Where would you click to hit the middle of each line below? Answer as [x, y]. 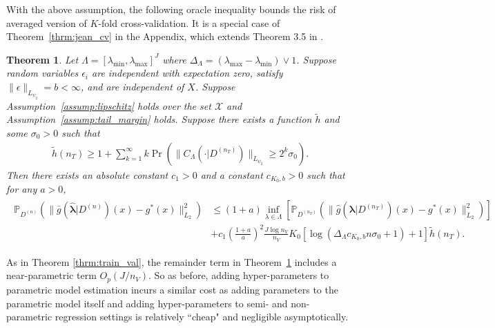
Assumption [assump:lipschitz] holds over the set [109, 105]
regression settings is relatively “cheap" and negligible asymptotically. [202, 317]
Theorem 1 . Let [42, 59]
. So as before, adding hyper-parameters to [239, 275]
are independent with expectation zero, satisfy [187, 73]
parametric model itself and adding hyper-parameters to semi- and [147, 303]
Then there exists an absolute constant [87, 174]
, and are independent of [132, 86]
